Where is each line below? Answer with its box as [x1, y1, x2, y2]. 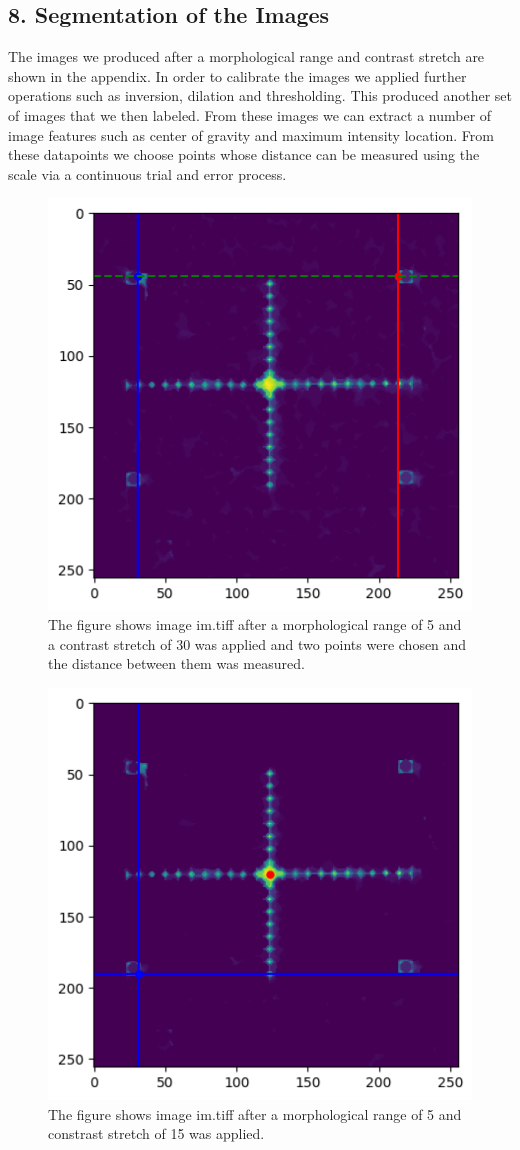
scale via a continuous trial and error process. [8, 163, 287, 184]
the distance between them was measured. [48, 653, 305, 674]
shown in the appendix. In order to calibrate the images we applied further [8, 65, 467, 86]
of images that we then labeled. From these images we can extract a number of [8, 104, 492, 125]
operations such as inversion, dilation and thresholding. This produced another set [8, 85, 513, 106]
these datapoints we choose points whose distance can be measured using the [8, 144, 480, 165]
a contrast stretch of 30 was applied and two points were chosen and [48, 633, 467, 654]
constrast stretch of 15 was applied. [48, 1123, 265, 1144]
